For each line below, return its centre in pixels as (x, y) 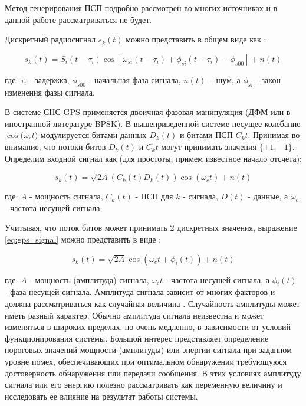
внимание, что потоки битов (55, 146)
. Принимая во (274, 135)
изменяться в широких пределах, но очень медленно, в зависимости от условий (148, 327)
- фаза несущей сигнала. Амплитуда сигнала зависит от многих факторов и (140, 292)
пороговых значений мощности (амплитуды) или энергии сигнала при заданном (148, 350)
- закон (268, 79)
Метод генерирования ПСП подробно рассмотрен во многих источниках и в (141, 8)
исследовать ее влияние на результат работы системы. (101, 396)
